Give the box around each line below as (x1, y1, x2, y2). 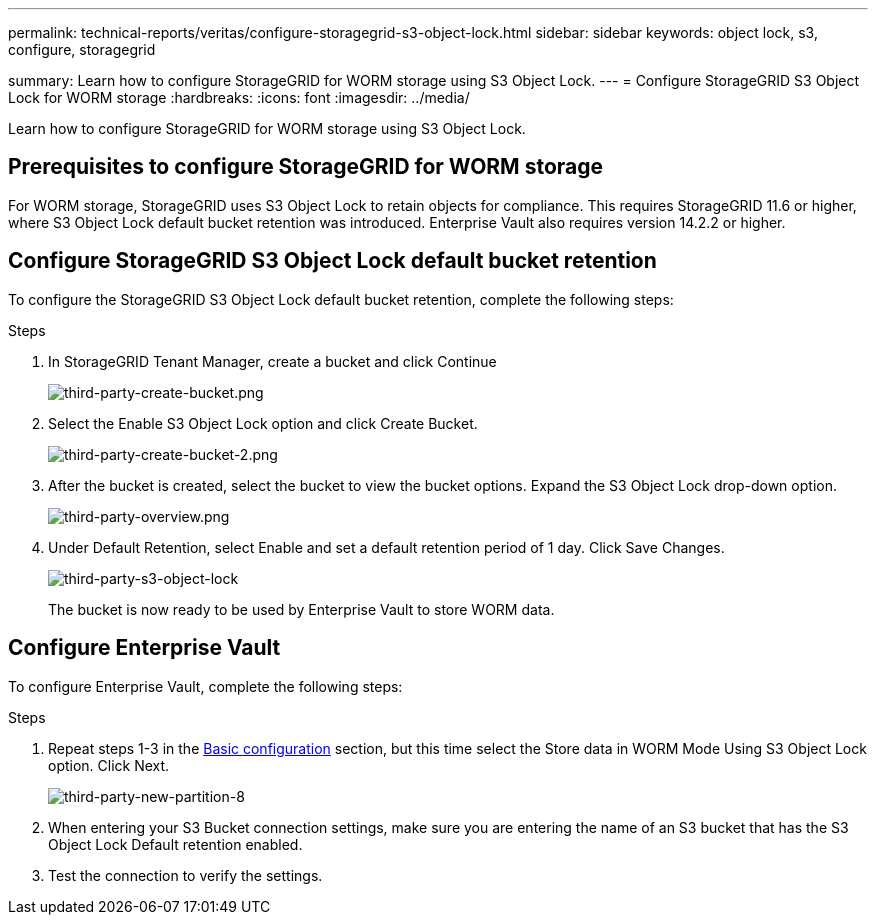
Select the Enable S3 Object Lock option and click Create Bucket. (48, 414, 478, 432)
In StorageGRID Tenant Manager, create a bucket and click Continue (48, 352, 497, 370)
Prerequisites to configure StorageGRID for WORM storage (8, 154, 604, 180)
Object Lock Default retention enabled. (48, 835, 303, 853)
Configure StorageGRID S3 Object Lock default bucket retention (8, 248, 657, 274)
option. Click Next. (48, 756, 170, 774)
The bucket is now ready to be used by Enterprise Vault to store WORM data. (48, 600, 555, 618)
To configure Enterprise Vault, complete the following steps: (8, 677, 403, 695)
